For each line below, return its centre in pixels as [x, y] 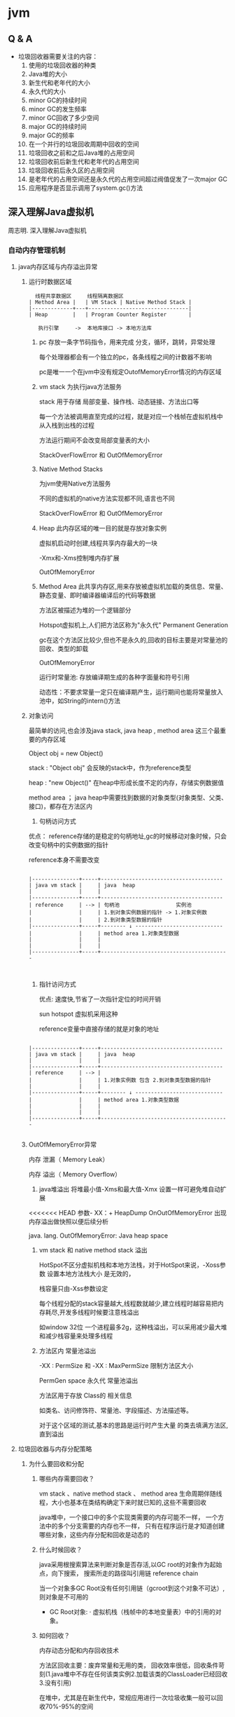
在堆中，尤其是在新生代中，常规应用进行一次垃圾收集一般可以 [128, 1698]
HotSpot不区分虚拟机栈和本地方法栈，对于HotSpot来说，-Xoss [129, 1265]
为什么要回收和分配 [56, 1464]
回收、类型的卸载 [64, 649]
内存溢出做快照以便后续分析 [69, 1222]
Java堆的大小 [48, 74]
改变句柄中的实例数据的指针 [69, 845]
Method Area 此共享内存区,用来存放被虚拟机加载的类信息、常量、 [133, 587]
